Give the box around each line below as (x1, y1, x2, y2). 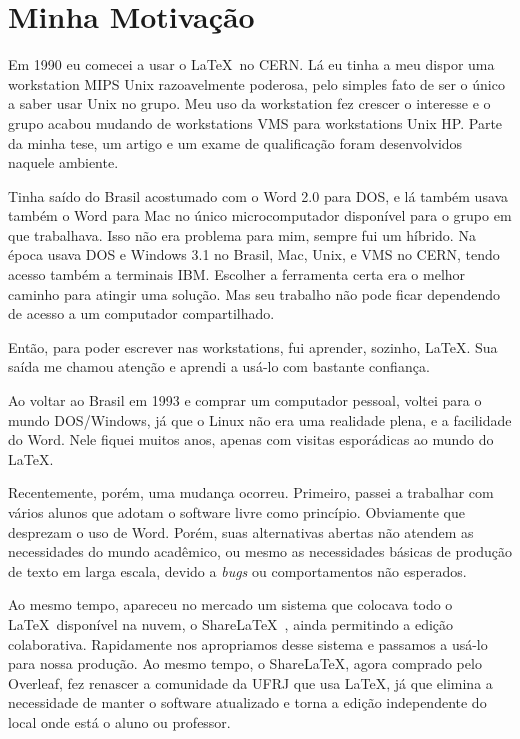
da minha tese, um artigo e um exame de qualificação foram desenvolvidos (8, 132, 463, 153)
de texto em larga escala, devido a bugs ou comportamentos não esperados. (8, 560, 467, 581)
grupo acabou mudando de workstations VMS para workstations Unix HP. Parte (8, 112, 503, 133)
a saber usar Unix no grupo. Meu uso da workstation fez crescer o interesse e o (8, 93, 491, 114)
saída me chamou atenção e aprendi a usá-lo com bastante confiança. (8, 356, 430, 377)
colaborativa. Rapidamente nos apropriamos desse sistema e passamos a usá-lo (8, 633, 488, 654)
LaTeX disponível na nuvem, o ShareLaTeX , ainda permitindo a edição (8, 613, 454, 634)
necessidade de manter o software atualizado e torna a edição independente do (8, 692, 487, 713)
